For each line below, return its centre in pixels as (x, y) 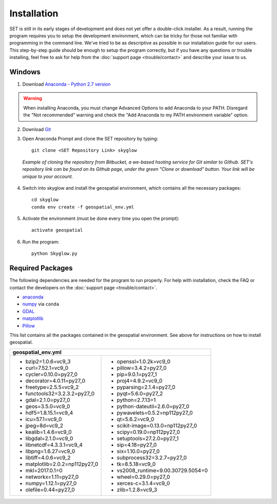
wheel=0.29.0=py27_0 (143, 477)
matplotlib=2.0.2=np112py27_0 (62, 464)
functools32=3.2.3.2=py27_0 (60, 393)
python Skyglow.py (55, 254)
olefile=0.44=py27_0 (50, 490)
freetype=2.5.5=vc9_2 (52, 387)
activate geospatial (57, 230)
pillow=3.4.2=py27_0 (142, 368)
